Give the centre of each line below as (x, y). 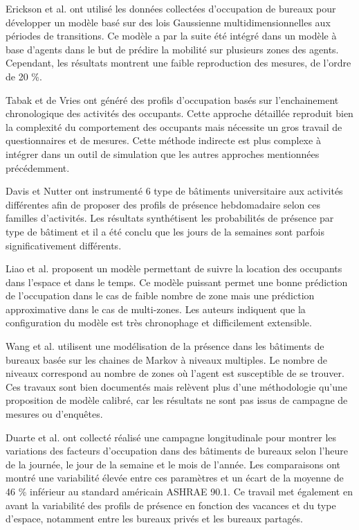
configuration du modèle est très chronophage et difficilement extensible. (159, 323)
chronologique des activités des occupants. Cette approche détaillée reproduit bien (179, 113)
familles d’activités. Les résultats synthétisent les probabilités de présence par (170, 218)
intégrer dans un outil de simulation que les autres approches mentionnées (163, 153)
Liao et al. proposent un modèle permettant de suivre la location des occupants (174, 268)
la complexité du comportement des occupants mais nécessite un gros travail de (174, 126)
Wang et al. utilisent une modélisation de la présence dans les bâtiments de (165, 346)
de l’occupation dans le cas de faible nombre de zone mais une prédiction (160, 295)
